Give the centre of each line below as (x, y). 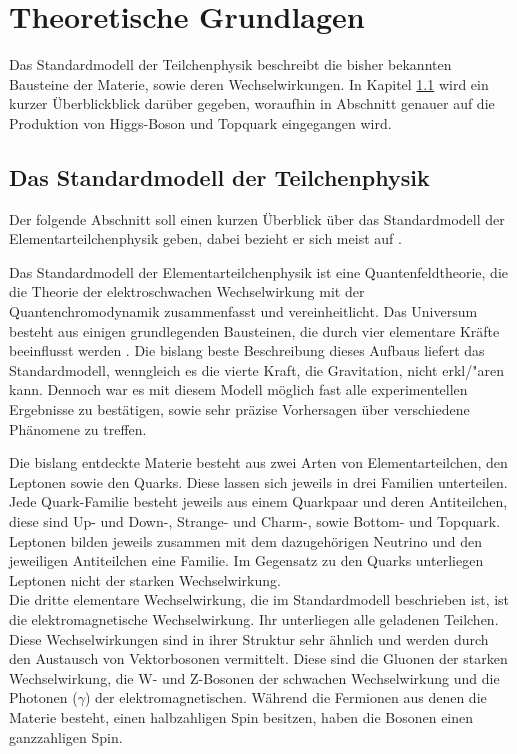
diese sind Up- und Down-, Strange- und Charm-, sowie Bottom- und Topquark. (255, 521)
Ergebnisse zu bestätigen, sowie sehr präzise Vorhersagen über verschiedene (239, 409)
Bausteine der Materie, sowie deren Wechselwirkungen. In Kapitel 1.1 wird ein (249, 83)
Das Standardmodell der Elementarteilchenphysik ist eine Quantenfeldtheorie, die (258, 271)
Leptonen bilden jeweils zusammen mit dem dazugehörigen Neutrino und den (245, 540)
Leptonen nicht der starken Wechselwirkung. (145, 579)
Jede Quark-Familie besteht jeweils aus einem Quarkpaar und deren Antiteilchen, (258, 501)
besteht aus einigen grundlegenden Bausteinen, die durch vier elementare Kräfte (254, 330)
